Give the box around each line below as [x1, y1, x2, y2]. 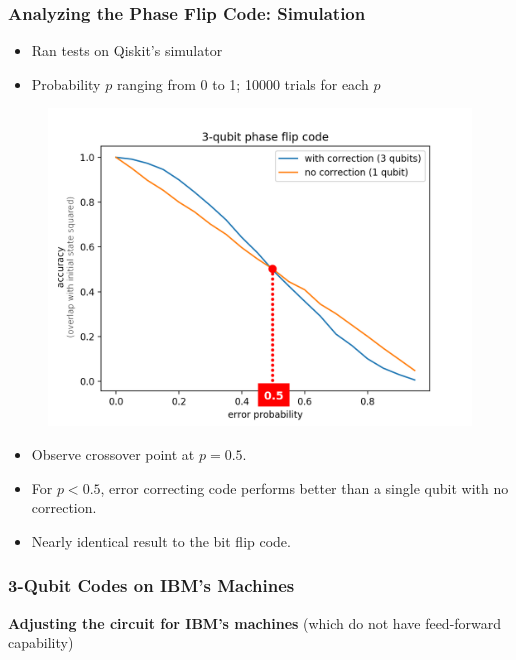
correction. [31, 497, 97, 518]
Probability [31, 73, 101, 94]
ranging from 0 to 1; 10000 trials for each [116, 73, 369, 94]
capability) [8, 632, 74, 653]
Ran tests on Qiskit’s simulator [31, 40, 223, 61]
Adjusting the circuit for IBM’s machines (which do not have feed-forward [8, 612, 502, 633]
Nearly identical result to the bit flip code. [31, 530, 291, 551]
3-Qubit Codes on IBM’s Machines [8, 573, 295, 598]
